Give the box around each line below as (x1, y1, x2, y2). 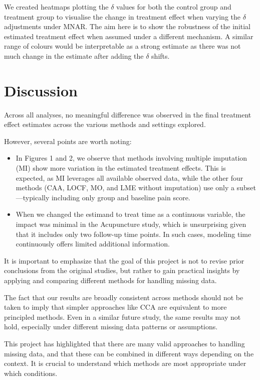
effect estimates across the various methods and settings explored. (4, 119, 206, 130)
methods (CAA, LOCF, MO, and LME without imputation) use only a (16, 182, 234, 193)
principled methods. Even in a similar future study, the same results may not (4, 311, 241, 322)
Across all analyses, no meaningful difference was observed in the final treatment (4, 109, 251, 119)
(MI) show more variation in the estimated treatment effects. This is (16, 163, 226, 173)
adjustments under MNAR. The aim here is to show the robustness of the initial (4, 21, 251, 32)
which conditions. (4, 367, 58, 378)
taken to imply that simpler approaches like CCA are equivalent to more (4, 302, 227, 312)
